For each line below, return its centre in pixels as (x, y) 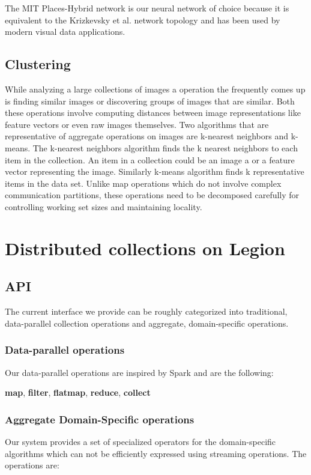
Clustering (38, 64)
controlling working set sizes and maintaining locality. (104, 206)
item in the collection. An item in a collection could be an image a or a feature (150, 159)
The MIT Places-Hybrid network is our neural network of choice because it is (147, 8)
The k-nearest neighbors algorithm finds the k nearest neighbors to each (165, 147)
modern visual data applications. (65, 32)
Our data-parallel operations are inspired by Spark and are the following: (139, 372)
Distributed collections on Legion (145, 248)
